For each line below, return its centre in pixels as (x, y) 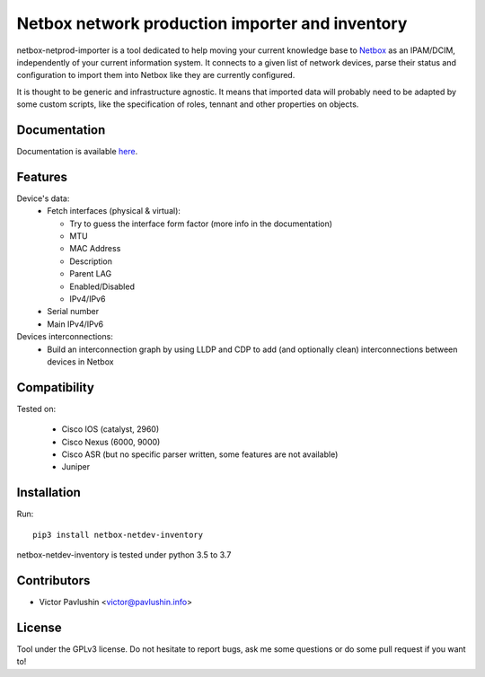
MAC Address (95, 249)
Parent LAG (91, 274)
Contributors (53, 580)
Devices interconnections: (65, 337)
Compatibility (55, 387)
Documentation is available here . (77, 152)
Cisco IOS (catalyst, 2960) (110, 429)
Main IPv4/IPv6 (75, 324)
